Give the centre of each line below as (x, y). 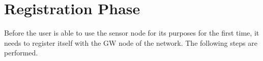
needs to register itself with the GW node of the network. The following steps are (131, 42)
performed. (21, 53)
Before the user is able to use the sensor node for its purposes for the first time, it (132, 33)
